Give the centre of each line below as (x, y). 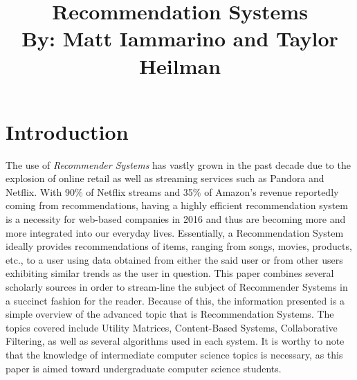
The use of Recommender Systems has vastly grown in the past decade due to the (178, 164)
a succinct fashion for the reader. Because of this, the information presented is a (175, 300)
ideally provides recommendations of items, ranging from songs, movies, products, (179, 246)
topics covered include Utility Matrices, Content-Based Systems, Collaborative (172, 327)
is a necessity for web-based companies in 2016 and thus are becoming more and (176, 219)
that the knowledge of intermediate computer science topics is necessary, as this (174, 354)
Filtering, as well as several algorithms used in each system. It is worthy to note (175, 341)
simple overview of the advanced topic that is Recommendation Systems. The (170, 314)
